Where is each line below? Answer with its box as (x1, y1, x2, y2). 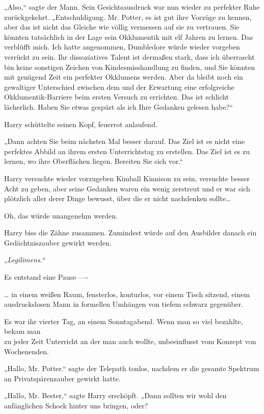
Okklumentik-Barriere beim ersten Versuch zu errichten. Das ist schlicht (4, 91, 229, 102)
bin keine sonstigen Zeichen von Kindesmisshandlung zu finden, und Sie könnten (4, 61, 255, 72)
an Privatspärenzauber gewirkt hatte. (4, 373, 121, 383)
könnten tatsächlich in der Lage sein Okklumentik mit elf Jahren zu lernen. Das (4, 31, 253, 42)
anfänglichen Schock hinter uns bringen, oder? (4, 400, 148, 410)
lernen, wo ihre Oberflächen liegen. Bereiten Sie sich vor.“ (4, 156, 183, 166)
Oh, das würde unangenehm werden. (4, 210, 118, 221)
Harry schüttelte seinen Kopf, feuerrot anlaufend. (4, 118, 157, 129)
